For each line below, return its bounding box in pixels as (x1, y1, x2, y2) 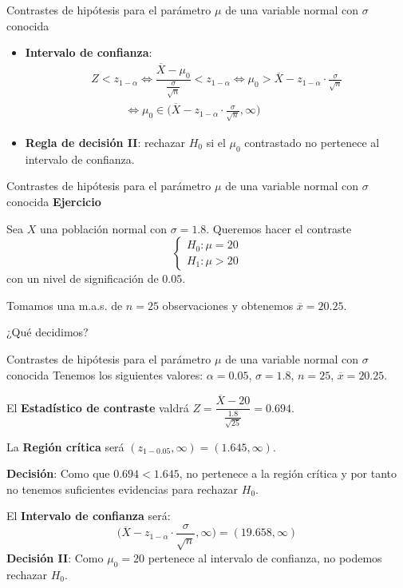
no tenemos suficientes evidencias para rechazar (6, 480, 239, 497)
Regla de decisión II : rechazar (25, 134, 186, 151)
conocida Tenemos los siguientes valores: (6, 366, 203, 383)
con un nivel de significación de (6, 270, 159, 287)
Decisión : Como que (6, 465, 110, 482)
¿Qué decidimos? (6, 324, 89, 340)
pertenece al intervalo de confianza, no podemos (148, 549, 382, 566)
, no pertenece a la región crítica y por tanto (179, 465, 397, 482)
